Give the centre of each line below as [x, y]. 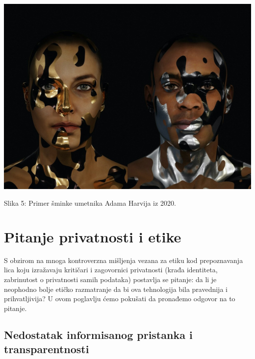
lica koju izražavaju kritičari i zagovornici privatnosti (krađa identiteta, [111, 270]
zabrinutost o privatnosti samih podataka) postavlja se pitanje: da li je [110, 279]
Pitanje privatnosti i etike [93, 236]
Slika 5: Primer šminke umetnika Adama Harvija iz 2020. [90, 203]
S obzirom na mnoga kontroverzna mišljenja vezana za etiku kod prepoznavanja [124, 260]
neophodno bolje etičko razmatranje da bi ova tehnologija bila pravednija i [116, 289]
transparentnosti [47, 349]
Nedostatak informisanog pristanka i [98, 334]
